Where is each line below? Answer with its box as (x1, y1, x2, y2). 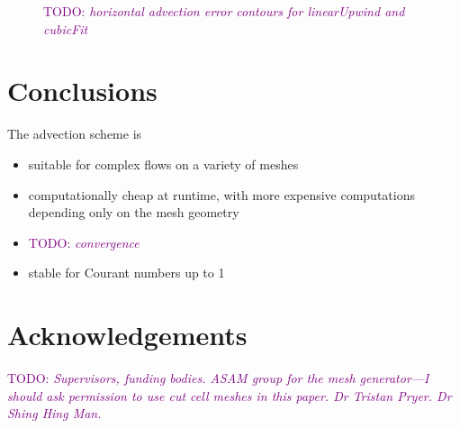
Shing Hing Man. (7, 404, 102, 423)
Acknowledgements (7, 316, 248, 353)
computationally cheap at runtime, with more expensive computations (28, 185, 415, 204)
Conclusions (7, 72, 158, 109)
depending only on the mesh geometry (28, 203, 239, 222)
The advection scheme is (7, 124, 142, 143)
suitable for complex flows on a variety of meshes (28, 154, 299, 173)
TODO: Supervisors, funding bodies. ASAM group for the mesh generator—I (7, 369, 429, 387)
